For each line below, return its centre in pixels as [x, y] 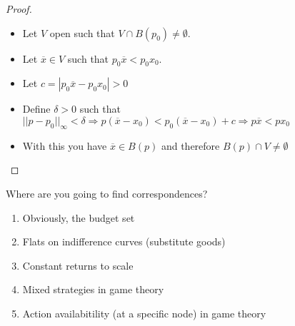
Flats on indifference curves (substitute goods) [124, 241]
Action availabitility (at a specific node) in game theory [144, 313]
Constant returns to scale [78, 265]
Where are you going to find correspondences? [107, 193]
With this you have [65, 145]
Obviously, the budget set [79, 217]
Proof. [19, 9]
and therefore [190, 145]
